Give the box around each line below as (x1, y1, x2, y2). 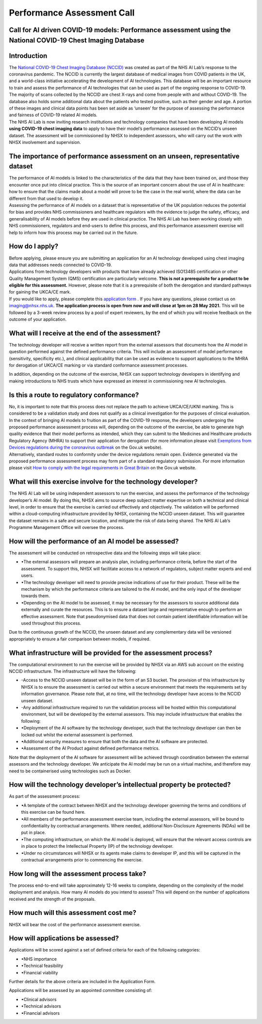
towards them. (21, 593, 50, 599)
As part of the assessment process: (9, 793, 80, 799)
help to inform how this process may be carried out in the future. (9, 229, 138, 236)
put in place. (21, 830, 46, 836)
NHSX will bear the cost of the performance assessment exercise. (9, 921, 141, 927)
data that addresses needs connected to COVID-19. (9, 262, 112, 268)
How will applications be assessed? (9, 934, 119, 943)
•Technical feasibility (21, 963, 63, 969)
